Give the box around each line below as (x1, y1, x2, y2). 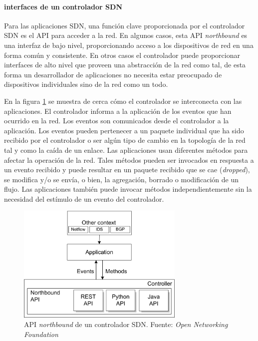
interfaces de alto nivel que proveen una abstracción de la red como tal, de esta (4, 59, 246, 70)
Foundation (24, 329, 58, 339)
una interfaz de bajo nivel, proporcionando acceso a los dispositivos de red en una (4, 39, 254, 50)
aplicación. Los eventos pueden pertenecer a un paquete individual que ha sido (4, 125, 244, 135)
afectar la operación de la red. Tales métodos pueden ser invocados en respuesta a (4, 154, 254, 165)
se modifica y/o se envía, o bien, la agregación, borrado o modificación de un (4, 174, 239, 184)
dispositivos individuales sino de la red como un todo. (4, 79, 168, 89)
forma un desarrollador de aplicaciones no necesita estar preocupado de (4, 69, 222, 79)
